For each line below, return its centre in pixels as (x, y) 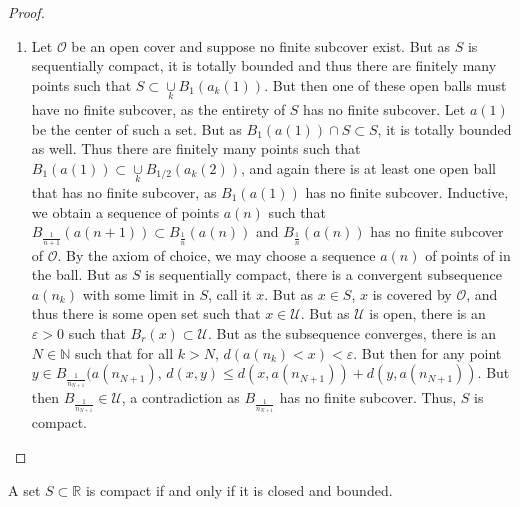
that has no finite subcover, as (124, 192)
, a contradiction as (180, 397)
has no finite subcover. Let (384, 109)
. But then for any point (427, 352)
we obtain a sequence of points (125, 211)
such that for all (124, 352)
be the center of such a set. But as (136, 128)
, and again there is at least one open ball (368, 167)
